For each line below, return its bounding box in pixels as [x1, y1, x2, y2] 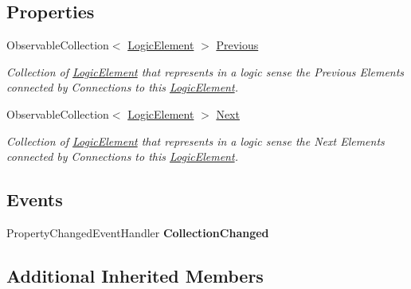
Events [6, 187, 63, 212]
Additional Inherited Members [6, 263, 264, 287]
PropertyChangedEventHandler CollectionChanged [6, 224, 269, 240]
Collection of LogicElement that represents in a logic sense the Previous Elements [6, 63, 405, 80]
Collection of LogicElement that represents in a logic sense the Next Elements [6, 132, 385, 149]
